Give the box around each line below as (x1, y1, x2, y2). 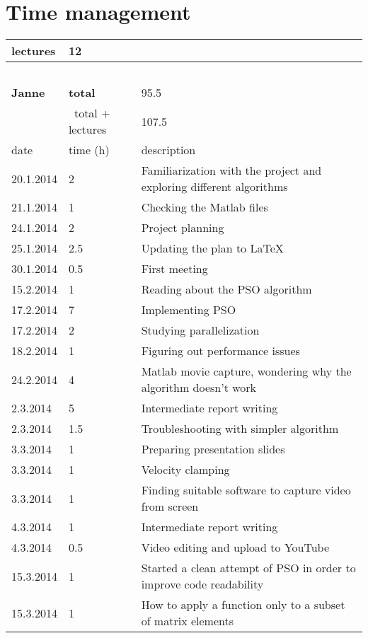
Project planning (141, 219, 224, 236)
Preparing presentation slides (141, 441, 285, 458)
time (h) (68, 141, 110, 158)
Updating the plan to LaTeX (141, 240, 284, 257)
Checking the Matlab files (141, 199, 268, 216)
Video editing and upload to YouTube (141, 539, 330, 556)
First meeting (141, 260, 208, 277)
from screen (141, 498, 199, 515)
